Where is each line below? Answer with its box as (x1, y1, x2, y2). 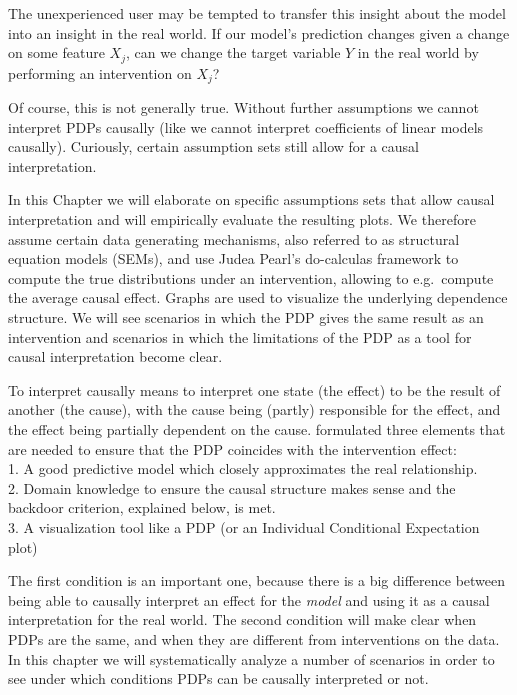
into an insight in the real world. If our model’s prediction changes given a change (8, 22, 510, 43)
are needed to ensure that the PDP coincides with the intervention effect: (8, 438, 457, 459)
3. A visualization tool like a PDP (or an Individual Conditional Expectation (8, 516, 480, 537)
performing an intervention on (8, 62, 192, 83)
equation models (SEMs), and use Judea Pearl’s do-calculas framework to (8, 248, 459, 269)
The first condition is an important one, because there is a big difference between (8, 570, 506, 591)
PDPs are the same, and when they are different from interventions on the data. (8, 628, 500, 649)
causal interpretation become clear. (8, 346, 223, 367)
